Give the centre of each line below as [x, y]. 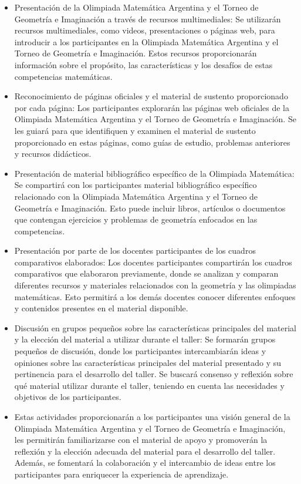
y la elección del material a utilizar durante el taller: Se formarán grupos [145, 339]
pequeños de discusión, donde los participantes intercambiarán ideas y [140, 351]
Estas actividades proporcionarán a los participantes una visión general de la [152, 416]
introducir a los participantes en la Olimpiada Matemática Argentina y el [146, 41]
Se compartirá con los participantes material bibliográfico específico [136, 185]
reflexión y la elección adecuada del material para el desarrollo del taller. [145, 451]
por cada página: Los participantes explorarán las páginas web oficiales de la [152, 107]
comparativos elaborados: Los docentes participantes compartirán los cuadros [153, 262]
